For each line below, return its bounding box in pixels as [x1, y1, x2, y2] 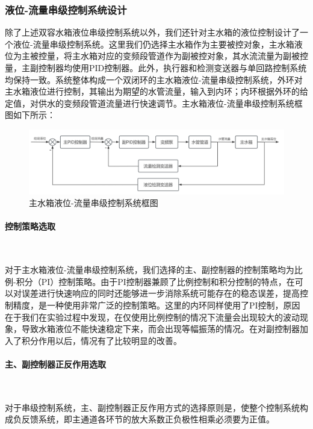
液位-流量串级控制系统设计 [5, 2, 127, 17]
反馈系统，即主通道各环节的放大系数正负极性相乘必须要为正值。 [21, 413, 274, 425]
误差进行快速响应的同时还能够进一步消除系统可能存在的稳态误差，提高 [21, 287, 300, 299]
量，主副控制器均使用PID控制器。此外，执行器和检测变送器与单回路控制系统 [5, 61, 307, 74]
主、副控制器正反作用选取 [5, 357, 106, 370]
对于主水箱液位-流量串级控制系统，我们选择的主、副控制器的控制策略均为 [5, 263, 294, 276]
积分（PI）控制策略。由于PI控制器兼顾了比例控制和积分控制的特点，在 [16, 275, 295, 287]
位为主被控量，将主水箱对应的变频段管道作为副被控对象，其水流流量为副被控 [5, 49, 308, 62]
